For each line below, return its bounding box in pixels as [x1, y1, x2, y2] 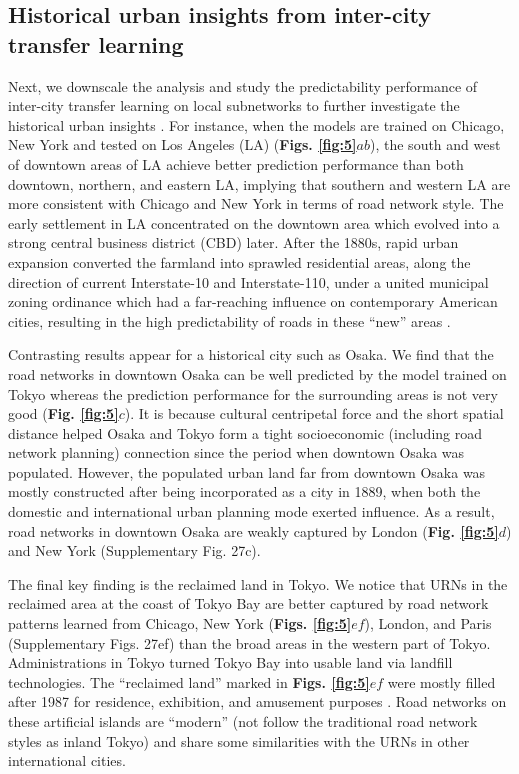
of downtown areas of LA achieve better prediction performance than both [8, 153, 464, 174]
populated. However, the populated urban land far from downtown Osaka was [8, 461, 486, 482]
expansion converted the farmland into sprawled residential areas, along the [8, 251, 471, 272]
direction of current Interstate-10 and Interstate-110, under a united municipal [8, 271, 489, 292]
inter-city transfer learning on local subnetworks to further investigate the [8, 95, 460, 116]
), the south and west [370, 134, 501, 155]
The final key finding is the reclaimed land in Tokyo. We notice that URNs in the [8, 573, 508, 594]
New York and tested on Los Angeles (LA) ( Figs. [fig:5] [8, 134, 357, 155]
